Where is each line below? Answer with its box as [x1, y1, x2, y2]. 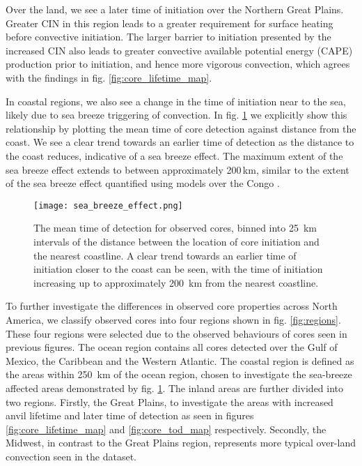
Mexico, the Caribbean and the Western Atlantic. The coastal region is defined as [6, 353, 354, 368]
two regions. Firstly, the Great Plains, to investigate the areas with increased [6, 394, 333, 409]
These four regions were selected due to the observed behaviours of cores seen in [6, 326, 347, 340]
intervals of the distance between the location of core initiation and [33, 234, 320, 248]
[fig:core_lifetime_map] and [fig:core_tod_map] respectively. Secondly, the [6, 421, 326, 436]
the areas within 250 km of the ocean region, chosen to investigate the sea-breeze [6, 367, 352, 382]
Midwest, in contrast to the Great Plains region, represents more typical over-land [6, 435, 356, 450]
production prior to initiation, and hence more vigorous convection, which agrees [6, 57, 350, 71]
